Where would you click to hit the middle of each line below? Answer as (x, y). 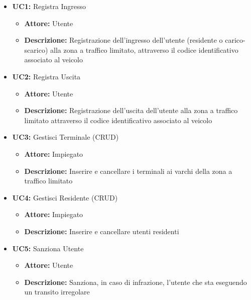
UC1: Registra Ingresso (49, 6)
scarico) (36, 49)
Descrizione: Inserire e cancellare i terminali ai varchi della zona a (128, 171)
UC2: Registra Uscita (46, 76)
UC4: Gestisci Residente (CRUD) (65, 197)
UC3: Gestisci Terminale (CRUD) (66, 137)
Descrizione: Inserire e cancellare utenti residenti (102, 231)
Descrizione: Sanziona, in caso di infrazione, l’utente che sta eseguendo (136, 282)
